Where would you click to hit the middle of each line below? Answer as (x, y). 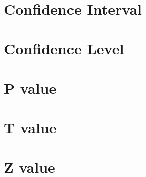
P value (30, 87)
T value (30, 127)
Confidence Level (64, 48)
